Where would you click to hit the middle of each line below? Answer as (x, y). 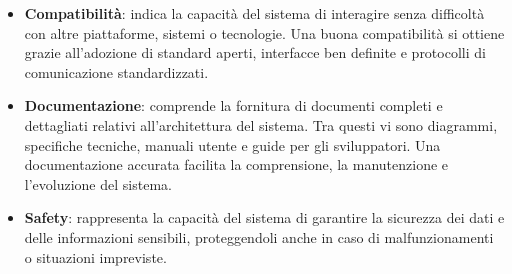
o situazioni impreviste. (95, 256)
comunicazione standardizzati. (116, 71)
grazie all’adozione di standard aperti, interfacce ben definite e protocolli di (255, 52)
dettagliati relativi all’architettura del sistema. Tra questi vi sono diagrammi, (261, 124)
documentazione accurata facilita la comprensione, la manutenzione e (236, 164)
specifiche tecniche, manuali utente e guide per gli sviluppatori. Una (232, 144)
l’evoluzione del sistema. (98, 183)
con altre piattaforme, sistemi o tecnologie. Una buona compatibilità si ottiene (264, 32)
